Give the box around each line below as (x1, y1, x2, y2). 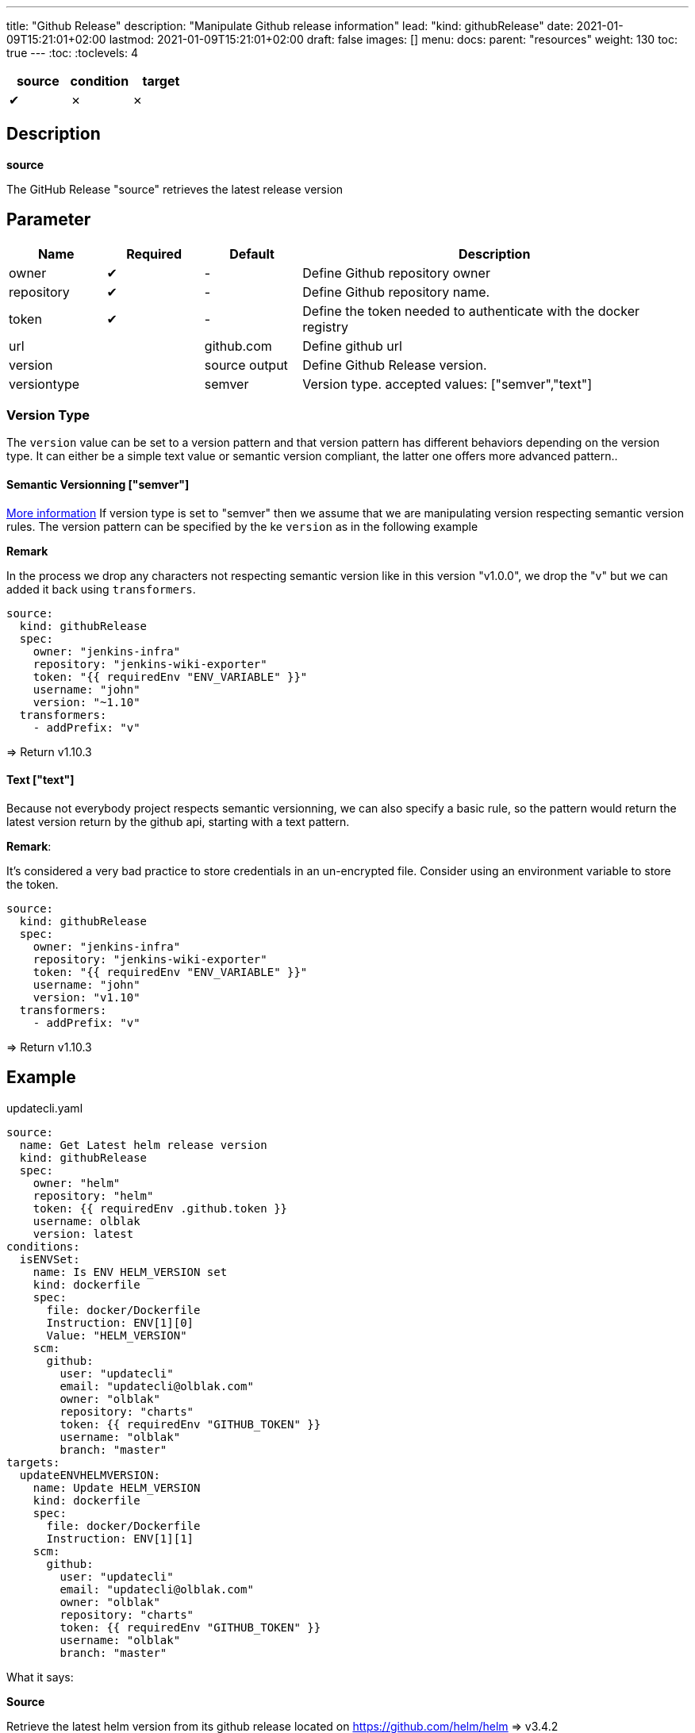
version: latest (33, 1227, 134, 1240)
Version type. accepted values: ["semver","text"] (302, 375, 593, 392)
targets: (6, 1455, 60, 1469)
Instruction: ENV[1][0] (46, 1316, 194, 1329)
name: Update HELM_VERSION (33, 1481, 201, 1494)
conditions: (6, 1239, 80, 1253)
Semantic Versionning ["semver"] (6, 478, 190, 492)
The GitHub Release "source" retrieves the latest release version (6, 182, 344, 196)
